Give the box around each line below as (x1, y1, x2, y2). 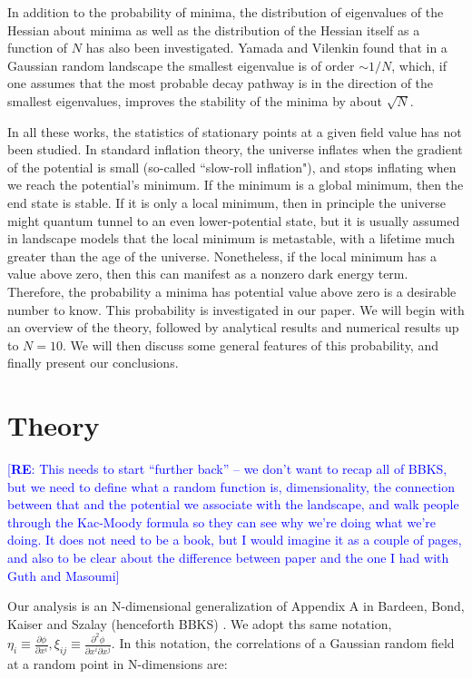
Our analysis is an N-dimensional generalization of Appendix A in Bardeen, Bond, (7, 596, 465, 615)
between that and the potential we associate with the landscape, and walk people (7, 495, 459, 514)
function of (7, 38, 68, 57)
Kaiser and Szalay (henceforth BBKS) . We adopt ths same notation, (7, 614, 392, 633)
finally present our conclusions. (7, 353, 179, 372)
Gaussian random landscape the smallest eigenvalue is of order (7, 55, 355, 74)
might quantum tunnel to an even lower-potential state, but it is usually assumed (7, 211, 460, 230)
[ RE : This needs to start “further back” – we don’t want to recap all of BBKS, (7, 459, 447, 477)
